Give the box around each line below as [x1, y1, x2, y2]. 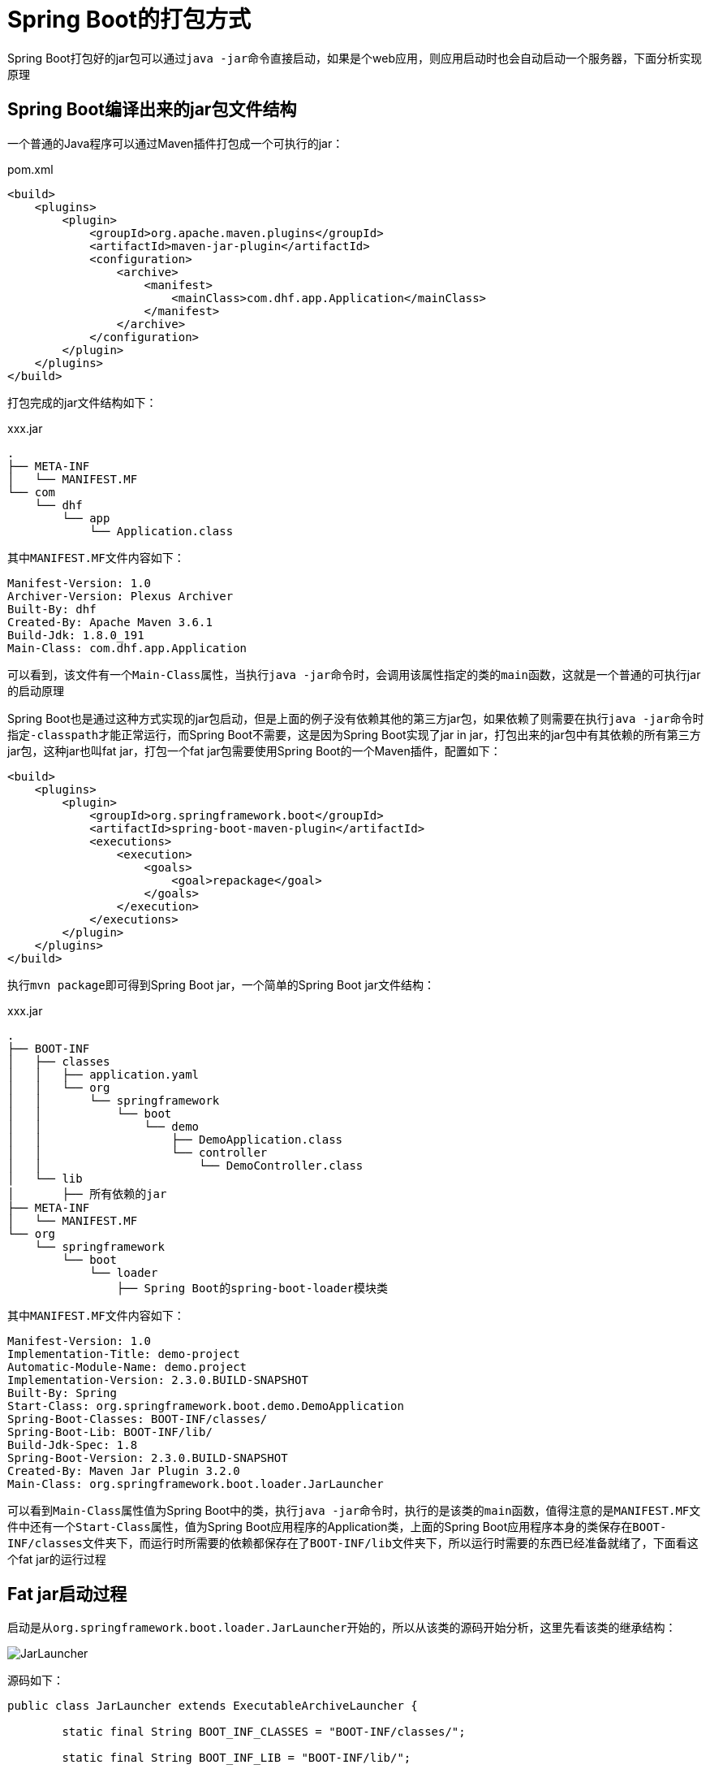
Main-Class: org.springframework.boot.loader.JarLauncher [7, 1477, 384, 1490]
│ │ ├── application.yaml [7, 1067, 200, 1081]
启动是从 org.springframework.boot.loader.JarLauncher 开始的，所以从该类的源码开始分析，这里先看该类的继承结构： [7, 1620, 677, 1635]
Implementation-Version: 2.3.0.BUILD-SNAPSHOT [7, 1373, 308, 1386]
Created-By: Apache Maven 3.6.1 [7, 615, 213, 629]
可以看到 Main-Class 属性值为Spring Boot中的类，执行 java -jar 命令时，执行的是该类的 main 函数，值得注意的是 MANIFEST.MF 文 [7, 1503, 701, 1517]
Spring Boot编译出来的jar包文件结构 [7, 99, 297, 120]
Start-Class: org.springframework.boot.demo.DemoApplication [7, 1399, 404, 1412]
